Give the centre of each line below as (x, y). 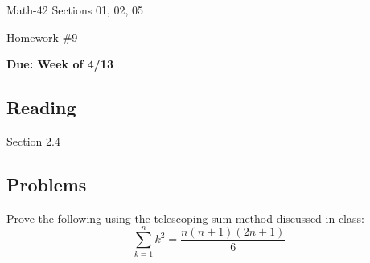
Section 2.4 (33, 140)
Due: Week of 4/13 (60, 64)
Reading (41, 107)
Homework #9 (42, 37)
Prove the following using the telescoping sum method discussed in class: (185, 218)
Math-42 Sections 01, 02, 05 (75, 10)
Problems (47, 184)
